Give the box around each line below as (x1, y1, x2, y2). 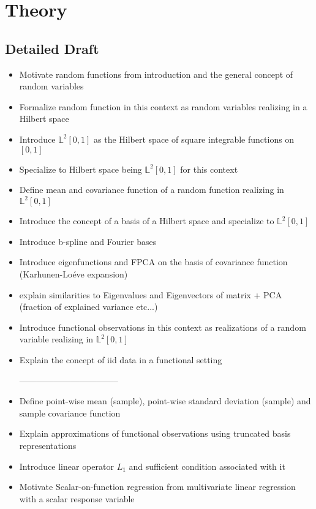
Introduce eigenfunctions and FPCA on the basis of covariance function (19, 255, 288, 268)
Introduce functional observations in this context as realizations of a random (19, 320, 306, 333)
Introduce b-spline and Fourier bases (19, 235, 157, 247)
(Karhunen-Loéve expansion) (19, 268, 128, 281)
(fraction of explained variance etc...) (19, 300, 158, 313)
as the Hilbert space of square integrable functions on (94, 132, 295, 145)
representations (19, 439, 77, 451)
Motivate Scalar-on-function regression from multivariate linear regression (19, 480, 296, 493)
